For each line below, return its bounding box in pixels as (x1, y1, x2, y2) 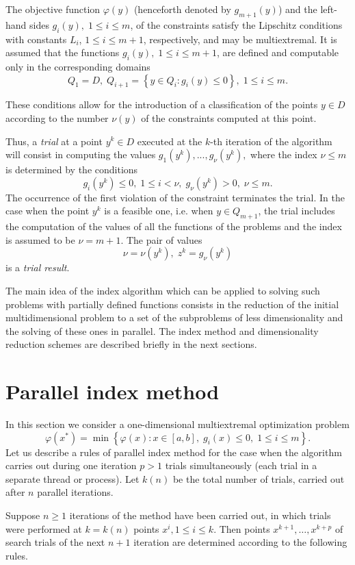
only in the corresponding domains (5, 59, 150, 73)
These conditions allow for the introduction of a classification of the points (5, 97, 318, 112)
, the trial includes (258, 203, 335, 218)
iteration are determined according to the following (133, 535, 347, 549)
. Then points (213, 521, 270, 536)
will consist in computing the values (5, 147, 156, 162)
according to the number (5, 110, 109, 125)
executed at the (137, 134, 202, 148)
